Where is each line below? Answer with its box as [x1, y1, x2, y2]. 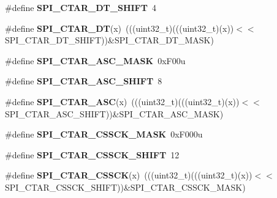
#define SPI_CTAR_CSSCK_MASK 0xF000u [5, 128, 203, 141]
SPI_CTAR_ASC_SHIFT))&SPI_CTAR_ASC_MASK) [5, 107, 224, 120]
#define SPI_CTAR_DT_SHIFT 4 [5, 1, 156, 13]
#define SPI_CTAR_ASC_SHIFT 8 [5, 75, 162, 87]
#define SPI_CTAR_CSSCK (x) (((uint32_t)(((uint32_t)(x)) [5, 169, 252, 182]
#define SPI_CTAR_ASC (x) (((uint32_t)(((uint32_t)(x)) [5, 95, 240, 108]
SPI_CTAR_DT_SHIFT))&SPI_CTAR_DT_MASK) [5, 34, 214, 46]
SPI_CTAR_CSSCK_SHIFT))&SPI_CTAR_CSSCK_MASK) [5, 180, 246, 193]
